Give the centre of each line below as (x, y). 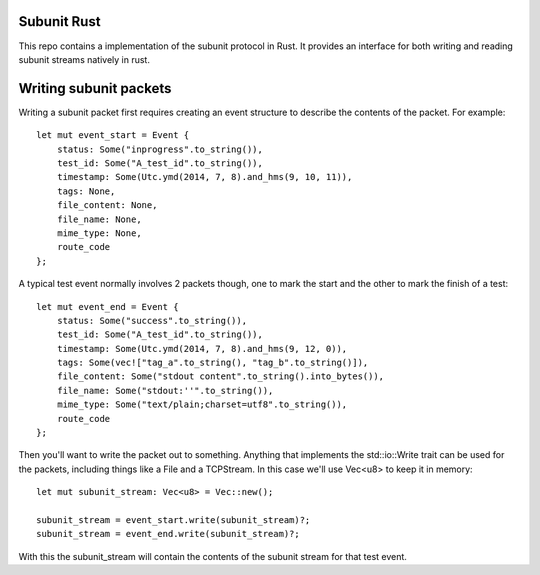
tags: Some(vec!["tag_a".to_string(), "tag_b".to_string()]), (212, 363)
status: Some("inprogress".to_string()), (160, 149)
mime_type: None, (99, 233)
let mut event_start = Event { (113, 135)
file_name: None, (99, 219)
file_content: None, (107, 205)
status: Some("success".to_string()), (152, 320)
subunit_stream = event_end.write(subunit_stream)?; (168, 534)
